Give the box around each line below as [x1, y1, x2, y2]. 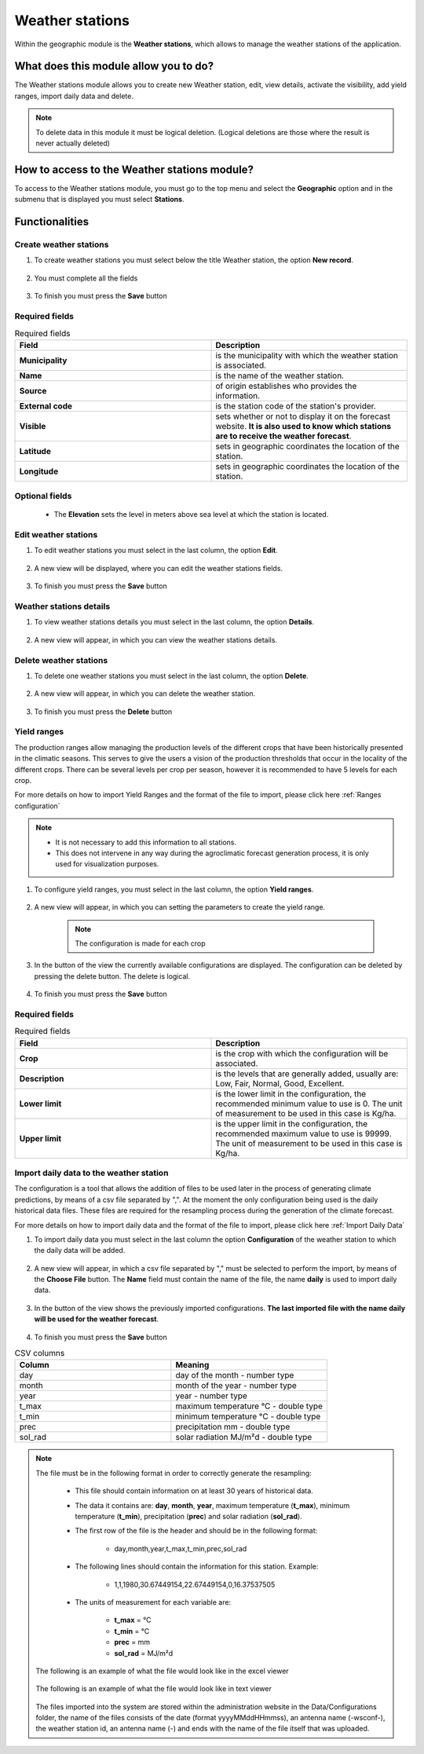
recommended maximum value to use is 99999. [215, 1128, 392, 1139]
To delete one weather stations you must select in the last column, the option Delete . [34, 671, 309, 680]
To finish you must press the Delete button [34, 707, 173, 716]
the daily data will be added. [34, 1246, 126, 1255]
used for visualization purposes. [55, 859, 159, 869]
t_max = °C [114, 1615, 152, 1625]
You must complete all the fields [34, 273, 138, 283]
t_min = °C [114, 1626, 150, 1635]
